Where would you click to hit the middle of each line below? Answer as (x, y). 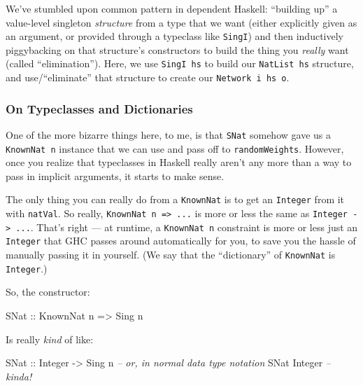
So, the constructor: (48, 292)
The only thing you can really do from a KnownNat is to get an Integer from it (175, 199)
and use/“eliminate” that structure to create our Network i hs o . (148, 77)
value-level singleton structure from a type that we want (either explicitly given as (181, 22)
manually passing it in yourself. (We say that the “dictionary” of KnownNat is (171, 255)
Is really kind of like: (50, 339)
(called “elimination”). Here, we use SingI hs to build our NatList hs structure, (180, 63)
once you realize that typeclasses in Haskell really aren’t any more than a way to (179, 162)
